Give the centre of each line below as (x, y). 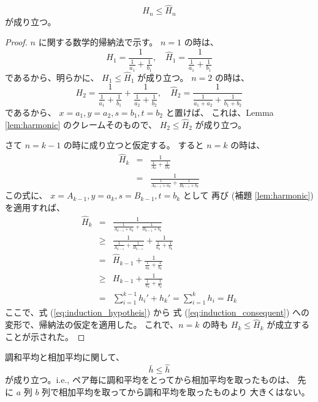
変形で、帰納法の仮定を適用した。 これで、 (92, 324)
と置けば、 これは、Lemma (220, 112)
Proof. (16, 42)
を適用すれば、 (35, 207)
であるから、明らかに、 (52, 77)
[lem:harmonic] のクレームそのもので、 (81, 124)
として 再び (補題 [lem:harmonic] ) (248, 195)
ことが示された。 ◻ (45, 336)
